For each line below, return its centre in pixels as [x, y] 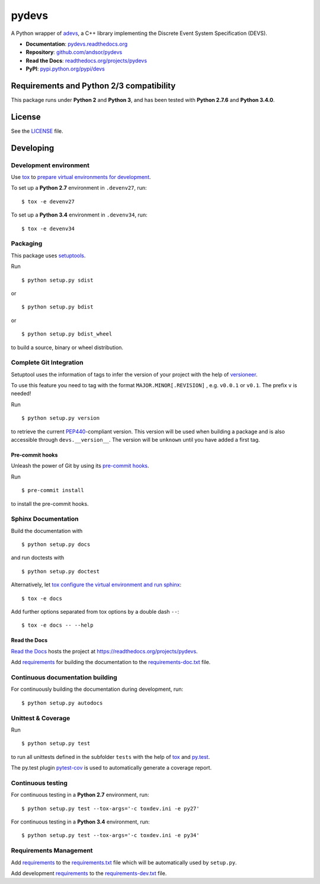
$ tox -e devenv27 [48, 201]
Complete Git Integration [47, 363]
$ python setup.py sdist [57, 280]
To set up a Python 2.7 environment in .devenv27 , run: [79, 188]
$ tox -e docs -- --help [57, 625]
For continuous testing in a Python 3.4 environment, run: [81, 822]
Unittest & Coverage [41, 718]
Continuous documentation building [64, 677]
